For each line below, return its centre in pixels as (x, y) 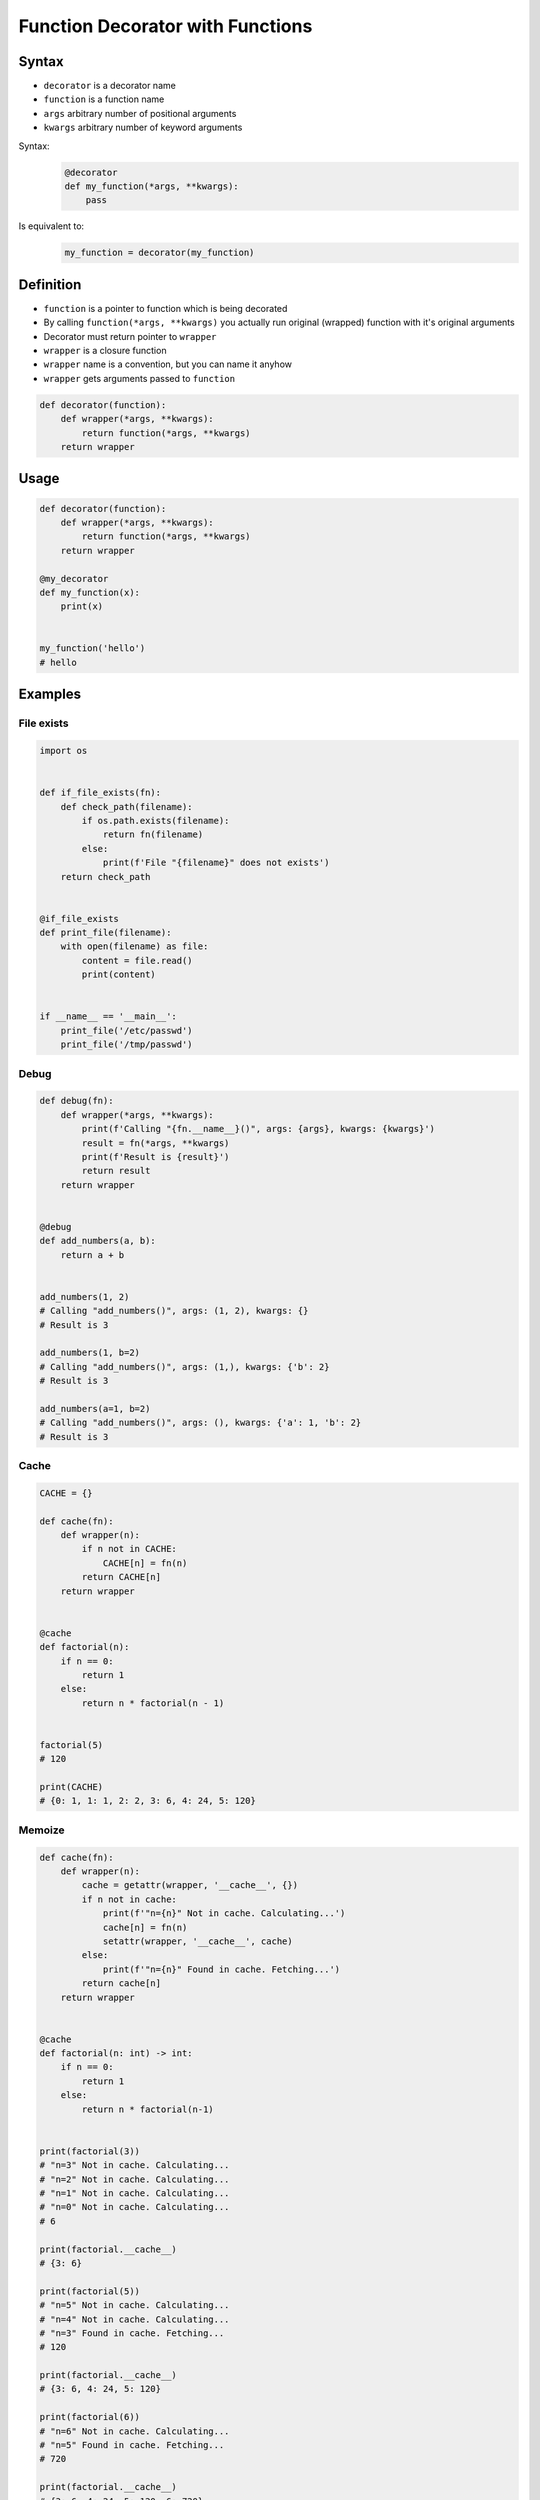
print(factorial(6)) (89, 2417)
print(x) (82, 606)
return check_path (105, 876)
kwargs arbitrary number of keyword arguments (143, 127)
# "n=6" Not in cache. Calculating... (134, 2431)
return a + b (92, 1254)
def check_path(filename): (127, 806)
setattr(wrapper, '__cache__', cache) (198, 1941)
